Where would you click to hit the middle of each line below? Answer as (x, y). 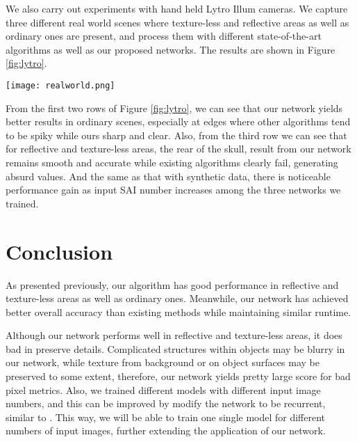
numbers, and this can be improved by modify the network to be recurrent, (166, 403)
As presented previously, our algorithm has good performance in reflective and (172, 284)
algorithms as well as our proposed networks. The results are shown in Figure (171, 49)
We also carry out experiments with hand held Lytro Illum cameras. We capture (177, 8)
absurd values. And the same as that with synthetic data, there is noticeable (168, 176)
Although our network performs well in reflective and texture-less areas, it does (174, 335)
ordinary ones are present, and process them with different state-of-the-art (164, 36)
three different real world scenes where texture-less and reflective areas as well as (177, 22)
